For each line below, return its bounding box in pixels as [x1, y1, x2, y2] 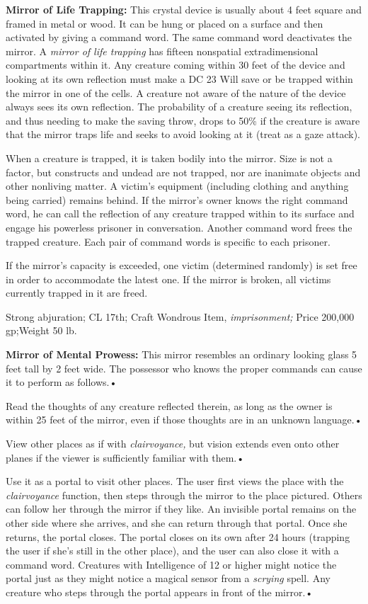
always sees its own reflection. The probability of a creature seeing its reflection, [6, 99, 352, 114]
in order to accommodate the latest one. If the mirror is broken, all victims [6, 271, 331, 286]
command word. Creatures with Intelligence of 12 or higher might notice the [6, 557, 337, 571]
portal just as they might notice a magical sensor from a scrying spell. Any [6, 571, 330, 586]
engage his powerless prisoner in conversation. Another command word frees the [6, 220, 352, 234]
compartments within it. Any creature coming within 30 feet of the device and [6, 57, 345, 72]
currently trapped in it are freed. [6, 285, 148, 300]
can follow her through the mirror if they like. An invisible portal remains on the [6, 501, 357, 516]
